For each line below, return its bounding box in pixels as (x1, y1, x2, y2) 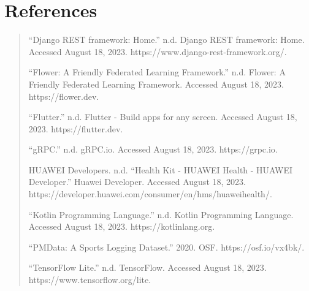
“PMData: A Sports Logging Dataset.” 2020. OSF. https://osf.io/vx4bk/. (28, 240, 305, 253)
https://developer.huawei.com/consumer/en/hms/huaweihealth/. (28, 187, 272, 200)
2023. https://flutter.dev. (28, 122, 123, 135)
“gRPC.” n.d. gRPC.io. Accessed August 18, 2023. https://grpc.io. (28, 143, 278, 156)
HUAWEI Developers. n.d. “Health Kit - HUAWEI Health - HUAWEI (28, 163, 293, 176)
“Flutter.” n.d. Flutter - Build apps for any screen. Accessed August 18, (28, 110, 297, 123)
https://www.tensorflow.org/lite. (28, 273, 151, 286)
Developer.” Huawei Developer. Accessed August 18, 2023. (28, 175, 246, 188)
